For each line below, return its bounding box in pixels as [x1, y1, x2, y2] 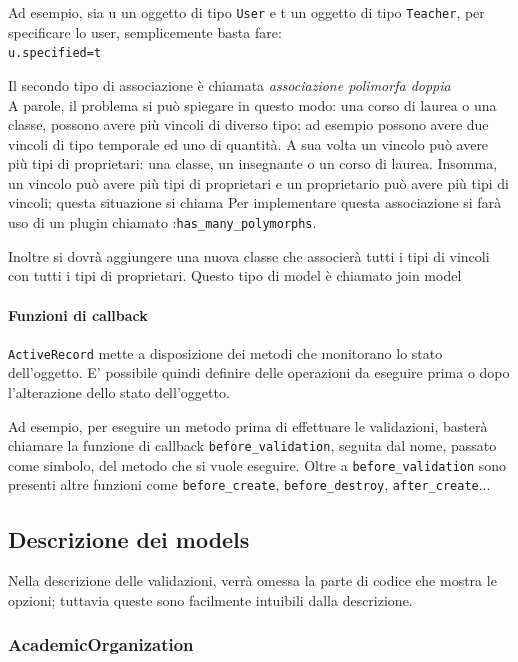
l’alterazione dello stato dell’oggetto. [8, 381, 230, 402]
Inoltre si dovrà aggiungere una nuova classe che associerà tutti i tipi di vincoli [8, 245, 490, 266]
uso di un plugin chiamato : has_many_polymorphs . [8, 212, 317, 233]
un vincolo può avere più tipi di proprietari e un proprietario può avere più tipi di [8, 172, 509, 193]
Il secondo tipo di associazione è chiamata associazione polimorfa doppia [8, 74, 451, 95]
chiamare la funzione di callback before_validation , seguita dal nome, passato [8, 435, 497, 456]
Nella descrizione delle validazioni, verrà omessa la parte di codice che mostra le [8, 570, 497, 591]
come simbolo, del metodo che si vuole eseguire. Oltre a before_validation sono [8, 454, 507, 475]
